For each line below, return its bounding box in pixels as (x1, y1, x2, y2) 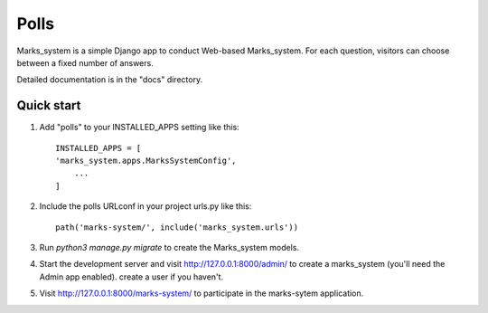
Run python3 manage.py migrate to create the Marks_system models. (39, 242, 300, 252)
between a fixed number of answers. (16, 57, 154, 68)
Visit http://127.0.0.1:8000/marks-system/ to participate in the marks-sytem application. (39, 288, 364, 299)
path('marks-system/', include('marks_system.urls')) (55, 222, 298, 232)
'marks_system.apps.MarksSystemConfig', (55, 156, 237, 166)
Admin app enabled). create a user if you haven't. (39, 271, 224, 282)
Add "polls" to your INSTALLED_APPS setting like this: (39, 122, 239, 133)
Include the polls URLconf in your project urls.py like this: (39, 201, 252, 212)
